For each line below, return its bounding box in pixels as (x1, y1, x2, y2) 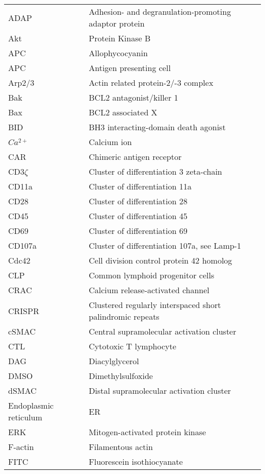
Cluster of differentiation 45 (89, 210, 188, 222)
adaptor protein (89, 17, 145, 29)
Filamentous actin (89, 441, 153, 453)
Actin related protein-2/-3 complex (89, 77, 214, 88)
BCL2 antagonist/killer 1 (89, 91, 178, 103)
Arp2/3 (8, 77, 35, 88)
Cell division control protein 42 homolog (89, 254, 232, 266)
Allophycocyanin (89, 47, 148, 59)
